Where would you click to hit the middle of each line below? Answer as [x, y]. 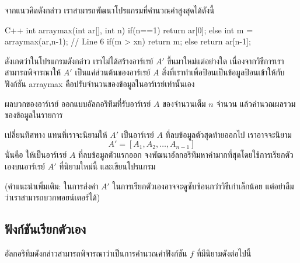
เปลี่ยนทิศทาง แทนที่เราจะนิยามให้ [56, 134]
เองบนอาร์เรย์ [25, 166]
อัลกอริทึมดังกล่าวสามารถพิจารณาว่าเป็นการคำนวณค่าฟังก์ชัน [96, 253]
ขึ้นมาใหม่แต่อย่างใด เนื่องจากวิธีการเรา [226, 60]
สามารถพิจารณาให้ [33, 72]
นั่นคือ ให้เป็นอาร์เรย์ [36, 155]
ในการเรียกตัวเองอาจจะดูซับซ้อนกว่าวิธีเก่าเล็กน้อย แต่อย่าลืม [203, 186]
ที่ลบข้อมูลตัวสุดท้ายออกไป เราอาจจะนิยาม [229, 134]
